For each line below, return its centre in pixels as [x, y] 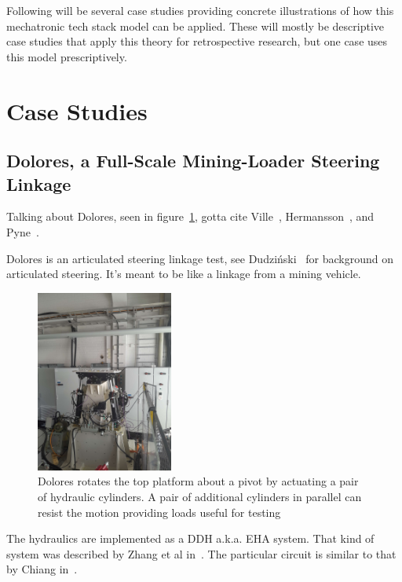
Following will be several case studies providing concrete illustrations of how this [200, 10]
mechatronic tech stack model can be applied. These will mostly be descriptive [195, 26]
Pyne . [23, 231]
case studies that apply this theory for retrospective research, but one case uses [197, 41]
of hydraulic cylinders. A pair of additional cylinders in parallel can [200, 497]
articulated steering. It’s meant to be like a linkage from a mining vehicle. [184, 274]
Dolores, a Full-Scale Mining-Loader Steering [193, 161]
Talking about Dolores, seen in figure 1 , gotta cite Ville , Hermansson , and [190, 216]
